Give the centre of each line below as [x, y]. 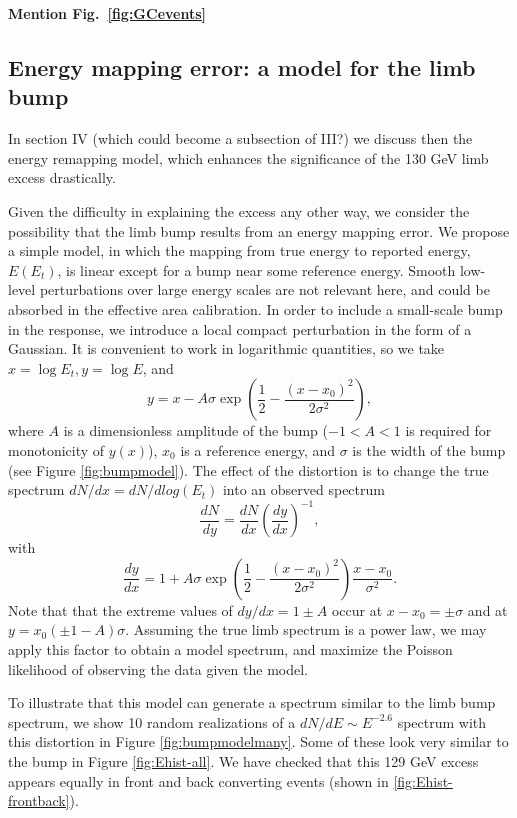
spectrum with [442, 721]
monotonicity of [56, 449]
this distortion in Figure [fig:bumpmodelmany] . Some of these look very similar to [258, 741]
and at [487, 609]
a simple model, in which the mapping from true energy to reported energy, [239, 250]
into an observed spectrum [303, 489]
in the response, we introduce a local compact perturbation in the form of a [240, 328]
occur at [357, 609]
